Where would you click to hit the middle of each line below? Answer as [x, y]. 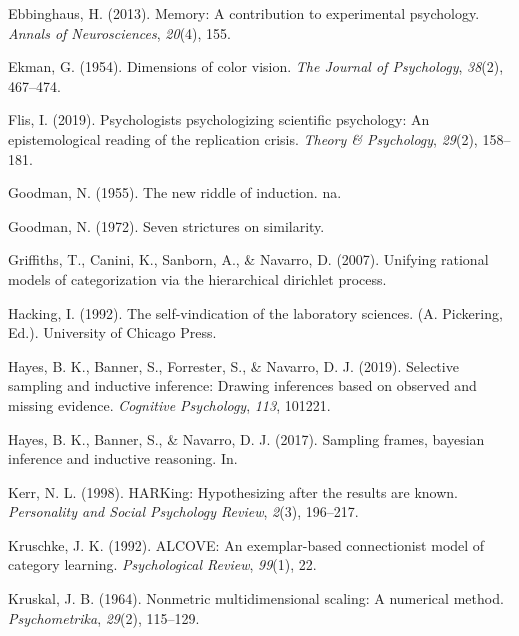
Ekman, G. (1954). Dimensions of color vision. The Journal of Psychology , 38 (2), [256, 66]
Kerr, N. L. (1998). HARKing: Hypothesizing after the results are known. [233, 491]
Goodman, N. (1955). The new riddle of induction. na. [175, 192]
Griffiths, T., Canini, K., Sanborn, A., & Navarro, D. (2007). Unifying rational [248, 259]
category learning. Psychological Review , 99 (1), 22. [162, 564]
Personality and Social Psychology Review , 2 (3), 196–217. [183, 511]
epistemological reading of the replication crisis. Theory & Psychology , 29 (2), [243, 138]
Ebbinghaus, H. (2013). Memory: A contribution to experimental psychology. [244, 13]
